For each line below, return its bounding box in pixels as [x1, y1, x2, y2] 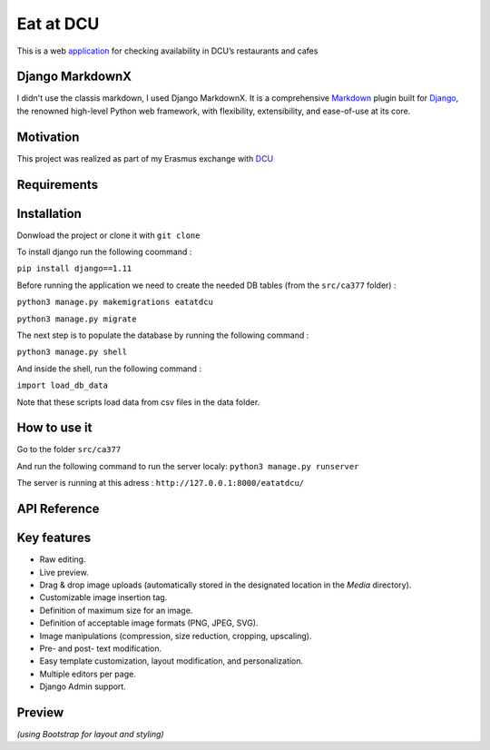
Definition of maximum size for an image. [39, 605, 193, 616]
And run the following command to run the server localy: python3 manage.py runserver [16, 460, 359, 471]
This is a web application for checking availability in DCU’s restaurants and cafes [16, 45, 318, 56]
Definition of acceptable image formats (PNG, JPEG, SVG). [39, 617, 259, 628]
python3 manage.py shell [16, 347, 127, 358]
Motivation [16, 129, 80, 144]
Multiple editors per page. [39, 668, 136, 679]
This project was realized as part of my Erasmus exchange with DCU [16, 153, 274, 163]
